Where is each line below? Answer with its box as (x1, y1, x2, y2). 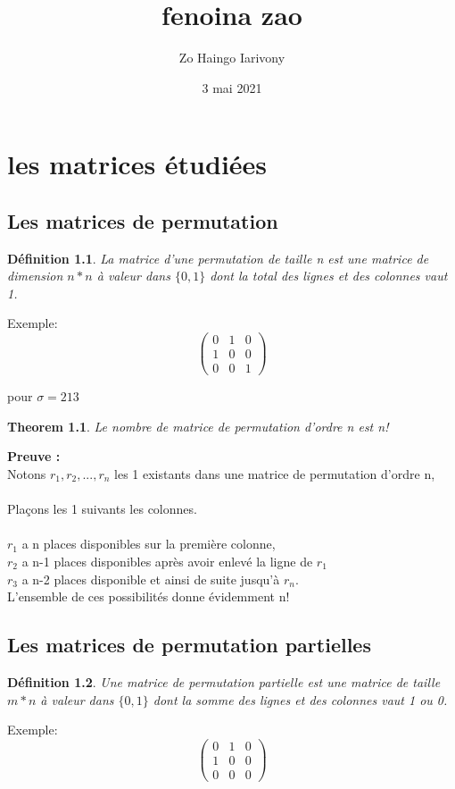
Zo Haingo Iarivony (178, 48, 285, 67)
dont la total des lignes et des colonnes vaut (210, 266, 448, 285)
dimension (7, 266, 63, 285)
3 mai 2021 (202, 78, 262, 97)
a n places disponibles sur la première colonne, (21, 534, 276, 553)
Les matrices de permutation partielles (7, 631, 371, 659)
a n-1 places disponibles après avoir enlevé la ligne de (21, 551, 313, 570)
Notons (7, 465, 46, 483)
